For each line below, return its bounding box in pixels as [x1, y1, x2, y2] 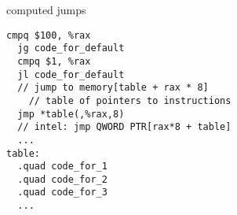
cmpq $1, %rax [17, 55, 91, 67]
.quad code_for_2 [17, 173, 108, 185]
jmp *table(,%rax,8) [17, 108, 125, 120]
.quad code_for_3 [17, 187, 108, 198]
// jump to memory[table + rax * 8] [17, 82, 209, 94]
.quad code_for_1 [17, 161, 108, 172]
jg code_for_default [17, 43, 125, 54]
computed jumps [6, 2, 86, 17]
